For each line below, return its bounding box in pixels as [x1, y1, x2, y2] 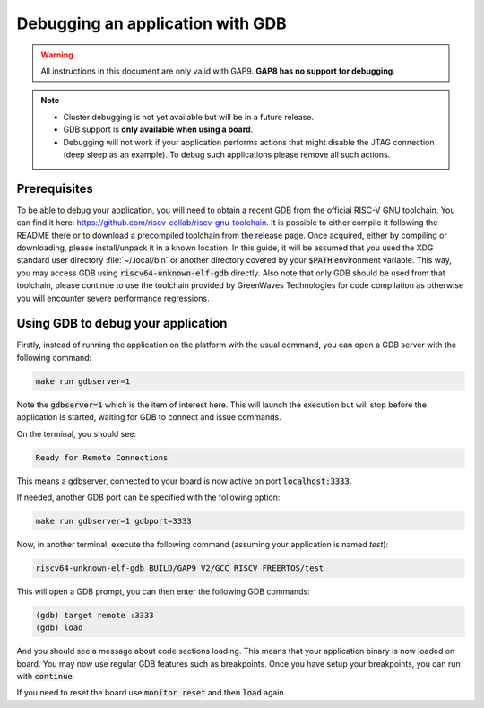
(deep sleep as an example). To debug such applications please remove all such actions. [63, 149, 391, 160]
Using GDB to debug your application [16, 316, 228, 331]
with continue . [16, 671, 75, 682]
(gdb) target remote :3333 [35, 610, 154, 620]
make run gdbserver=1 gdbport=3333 [35, 516, 192, 526]
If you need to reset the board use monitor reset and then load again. [16, 687, 287, 698]
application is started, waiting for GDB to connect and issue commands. [16, 412, 281, 423]
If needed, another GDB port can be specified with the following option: [16, 492, 281, 503]
